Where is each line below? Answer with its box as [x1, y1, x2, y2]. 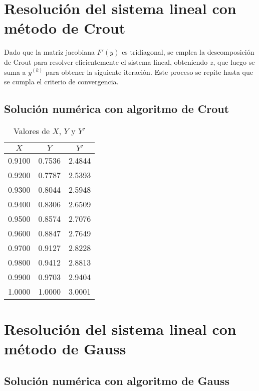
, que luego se [213, 56, 255, 67]
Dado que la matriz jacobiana [4, 47, 95, 57]
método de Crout [4, 18, 126, 38]
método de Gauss [4, 338, 126, 359]
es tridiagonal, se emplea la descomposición [122, 47, 254, 57]
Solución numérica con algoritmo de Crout [4, 101, 229, 116]
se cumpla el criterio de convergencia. [4, 76, 119, 87]
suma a [4, 66, 26, 77]
